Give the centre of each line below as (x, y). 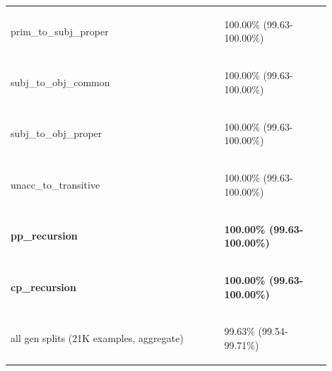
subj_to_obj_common (60, 82)
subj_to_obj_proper (57, 133)
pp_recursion (44, 236)
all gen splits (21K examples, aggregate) (97, 338)
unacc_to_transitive (55, 184)
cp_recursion (43, 287)
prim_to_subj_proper (60, 31)
